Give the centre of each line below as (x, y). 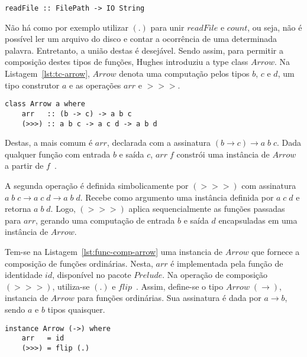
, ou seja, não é (275, 27)
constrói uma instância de (223, 154)
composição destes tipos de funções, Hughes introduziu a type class (127, 62)
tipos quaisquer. (76, 309)
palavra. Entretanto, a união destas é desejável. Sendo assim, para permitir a (144, 50)
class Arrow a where (45, 104)
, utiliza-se (71, 286)
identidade (24, 275)
